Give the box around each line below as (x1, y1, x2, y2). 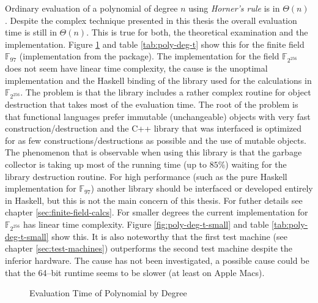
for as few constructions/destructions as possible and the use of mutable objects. (5, 133, 306, 146)
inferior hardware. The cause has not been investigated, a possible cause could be (5, 253, 309, 266)
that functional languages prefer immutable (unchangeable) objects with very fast (5, 110, 311, 122)
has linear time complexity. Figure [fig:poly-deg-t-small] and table (23, 218, 269, 230)
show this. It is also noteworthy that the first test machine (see (51, 230, 287, 242)
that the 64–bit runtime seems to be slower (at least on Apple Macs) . (5, 266, 265, 279)
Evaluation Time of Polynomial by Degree (29, 286, 187, 299)
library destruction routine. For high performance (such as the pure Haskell (5, 170, 287, 182)
